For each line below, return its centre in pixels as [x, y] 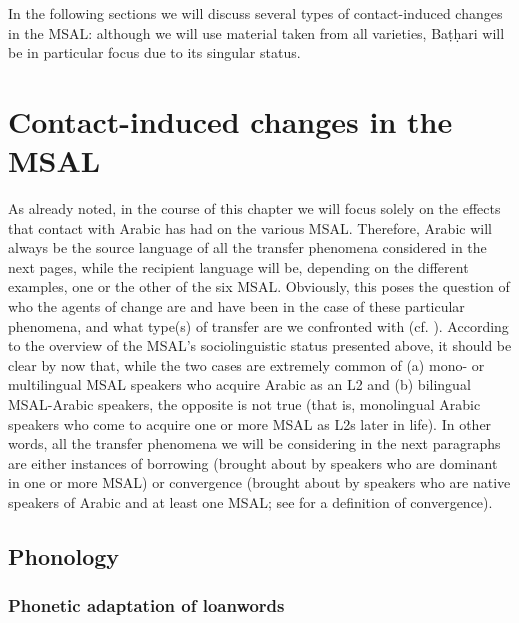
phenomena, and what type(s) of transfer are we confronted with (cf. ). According [258, 325]
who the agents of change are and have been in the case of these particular [236, 306]
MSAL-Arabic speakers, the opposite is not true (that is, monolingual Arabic [244, 404]
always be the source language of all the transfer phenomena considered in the [247, 247]
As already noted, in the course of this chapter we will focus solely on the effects [254, 208]
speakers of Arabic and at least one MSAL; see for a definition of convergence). [250, 502]
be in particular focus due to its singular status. [154, 52]
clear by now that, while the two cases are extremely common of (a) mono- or [246, 364]
